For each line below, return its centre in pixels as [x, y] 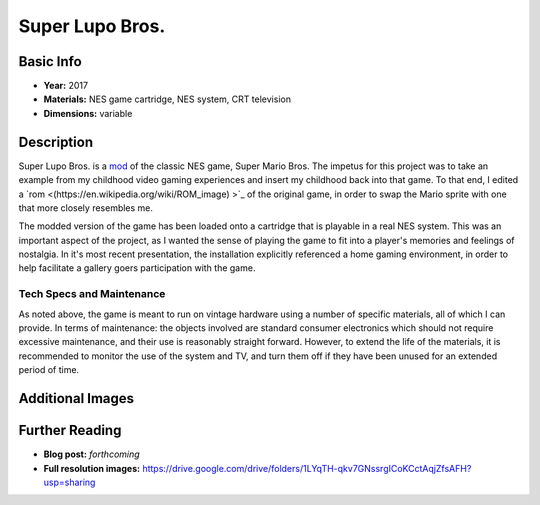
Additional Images [76, 398]
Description [56, 141]
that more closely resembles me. [86, 207]
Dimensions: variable [88, 113]
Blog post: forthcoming [91, 454]
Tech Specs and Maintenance [92, 294]
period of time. [49, 370]
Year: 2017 [66, 86]
